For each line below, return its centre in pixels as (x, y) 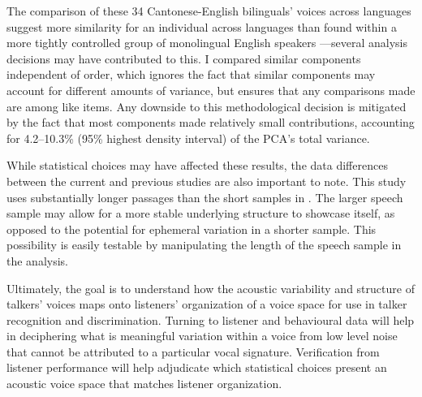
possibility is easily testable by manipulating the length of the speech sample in (204, 245)
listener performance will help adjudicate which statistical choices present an (197, 367)
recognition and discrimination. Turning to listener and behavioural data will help (211, 319)
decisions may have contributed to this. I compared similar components (184, 58)
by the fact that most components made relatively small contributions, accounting (211, 122)
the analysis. (37, 260)
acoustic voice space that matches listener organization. (144, 384)
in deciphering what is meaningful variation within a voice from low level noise (202, 336)
